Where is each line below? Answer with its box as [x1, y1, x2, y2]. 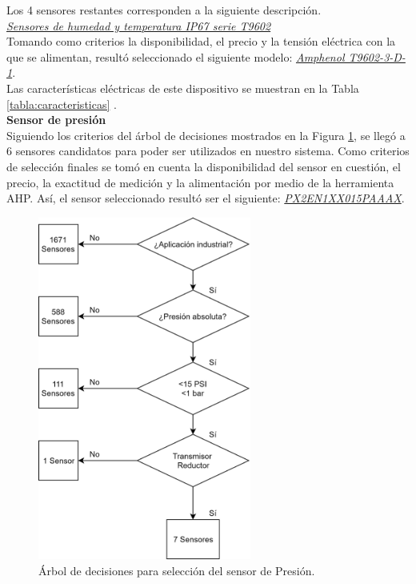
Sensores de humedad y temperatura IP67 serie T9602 [6, 17, 271, 34]
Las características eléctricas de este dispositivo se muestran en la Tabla [6, 79, 359, 96]
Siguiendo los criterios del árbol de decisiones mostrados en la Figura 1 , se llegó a [6, 126, 406, 143]
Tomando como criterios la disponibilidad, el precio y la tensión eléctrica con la [6, 33, 396, 50]
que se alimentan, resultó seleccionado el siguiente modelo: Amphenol [6, 48, 345, 65]
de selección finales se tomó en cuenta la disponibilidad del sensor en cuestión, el [6, 158, 401, 174]
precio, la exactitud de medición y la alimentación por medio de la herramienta [6, 174, 394, 190]
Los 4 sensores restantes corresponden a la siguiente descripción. [6, 2, 322, 18]
